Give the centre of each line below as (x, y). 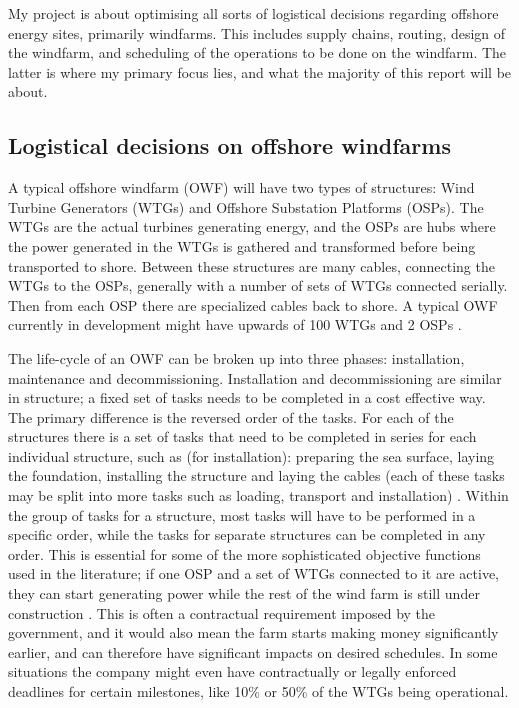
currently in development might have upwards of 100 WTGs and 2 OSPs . (235, 324)
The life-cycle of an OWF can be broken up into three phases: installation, (236, 357)
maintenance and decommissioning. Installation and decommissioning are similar (255, 377)
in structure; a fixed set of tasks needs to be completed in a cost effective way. (247, 397)
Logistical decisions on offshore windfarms (229, 145)
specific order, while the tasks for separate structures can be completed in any (247, 534)
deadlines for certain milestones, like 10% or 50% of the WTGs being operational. (258, 691)
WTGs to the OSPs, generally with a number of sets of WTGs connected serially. (258, 285)
